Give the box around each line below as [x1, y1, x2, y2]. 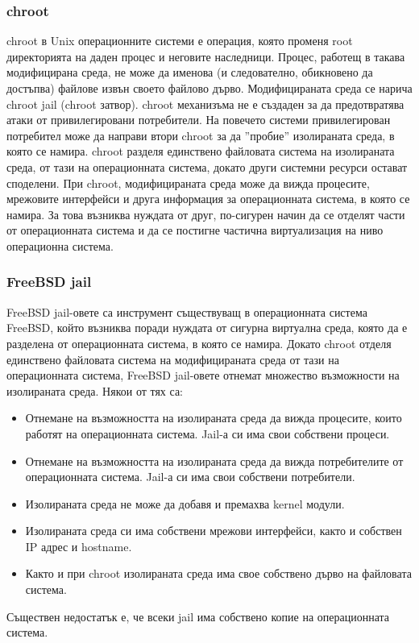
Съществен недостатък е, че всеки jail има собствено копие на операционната [6, 608, 390, 624]
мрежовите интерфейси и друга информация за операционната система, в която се [6, 190, 410, 207]
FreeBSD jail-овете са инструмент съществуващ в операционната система [6, 303, 367, 320]
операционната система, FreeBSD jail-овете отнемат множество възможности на [6, 367, 400, 384]
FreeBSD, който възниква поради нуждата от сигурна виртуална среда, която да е [6, 319, 408, 336]
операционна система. [6, 237, 114, 254]
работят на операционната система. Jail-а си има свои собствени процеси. [25, 425, 390, 442]
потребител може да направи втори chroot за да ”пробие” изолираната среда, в [6, 127, 395, 143]
